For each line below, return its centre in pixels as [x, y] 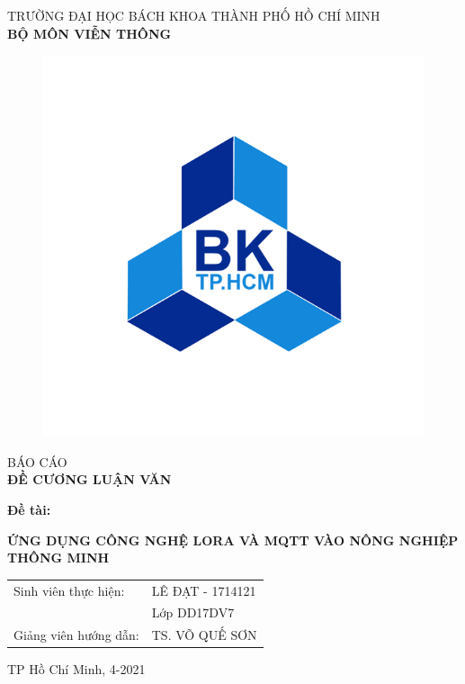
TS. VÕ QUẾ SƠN [204, 635]
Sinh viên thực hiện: [69, 590]
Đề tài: [29, 509]
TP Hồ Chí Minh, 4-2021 [76, 669]
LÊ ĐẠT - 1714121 [204, 590]
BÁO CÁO [37, 461]
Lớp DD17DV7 [193, 612]
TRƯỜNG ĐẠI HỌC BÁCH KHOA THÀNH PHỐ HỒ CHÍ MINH [194, 15]
